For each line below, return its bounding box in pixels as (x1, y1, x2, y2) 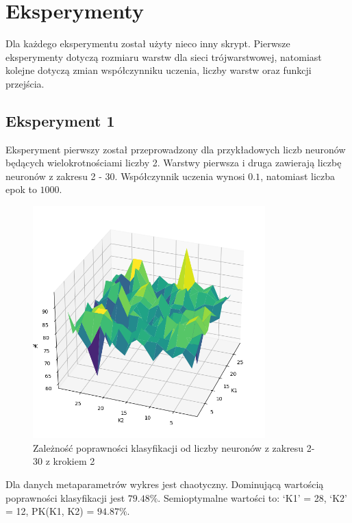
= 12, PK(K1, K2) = (5, 504, 95, 518)
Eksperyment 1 (5, 110, 115, 131)
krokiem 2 (53, 454, 95, 468)
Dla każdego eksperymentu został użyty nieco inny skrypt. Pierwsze (5, 36, 290, 51)
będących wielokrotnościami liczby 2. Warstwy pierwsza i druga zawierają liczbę (5, 155, 342, 170)
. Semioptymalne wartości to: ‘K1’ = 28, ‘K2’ (158, 490, 347, 505)
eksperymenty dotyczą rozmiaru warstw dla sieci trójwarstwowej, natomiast (5, 49, 322, 64)
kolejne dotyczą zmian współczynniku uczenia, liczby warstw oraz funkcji (5, 63, 312, 77)
